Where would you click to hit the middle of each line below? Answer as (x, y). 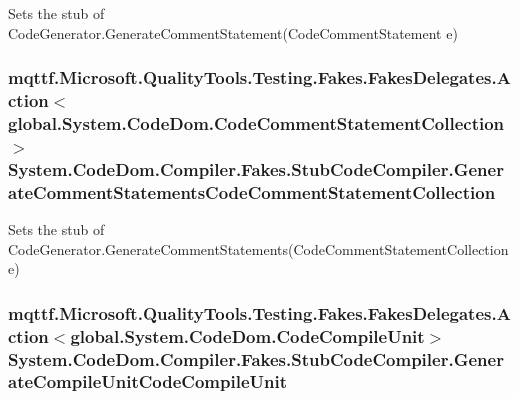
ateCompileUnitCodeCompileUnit (147, 381)
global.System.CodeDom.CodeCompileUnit (247, 335)
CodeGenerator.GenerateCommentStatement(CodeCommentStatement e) (233, 32)
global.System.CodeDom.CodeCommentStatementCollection (256, 122)
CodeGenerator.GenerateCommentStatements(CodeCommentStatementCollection (258, 248)
